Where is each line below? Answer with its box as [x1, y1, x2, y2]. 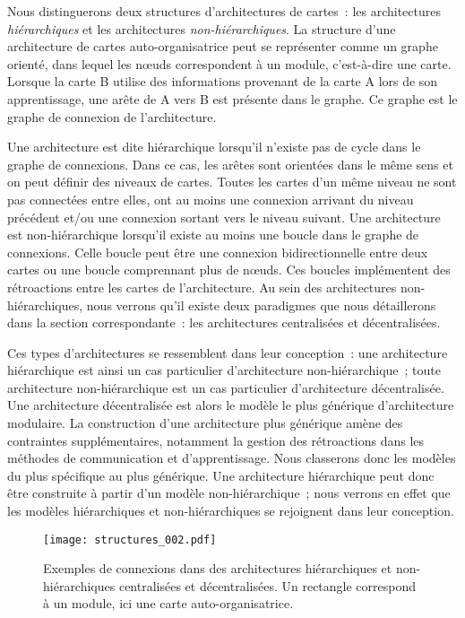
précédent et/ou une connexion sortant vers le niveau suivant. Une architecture [7, 207, 441, 226]
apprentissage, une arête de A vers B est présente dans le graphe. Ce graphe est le [7, 89, 458, 108]
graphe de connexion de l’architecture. [7, 107, 217, 126]
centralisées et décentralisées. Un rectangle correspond [118, 576, 417, 595]
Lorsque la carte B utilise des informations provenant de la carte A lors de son [7, 72, 438, 91]
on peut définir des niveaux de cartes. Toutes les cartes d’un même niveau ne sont [7, 172, 457, 191]
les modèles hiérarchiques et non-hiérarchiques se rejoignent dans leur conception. [7, 501, 454, 520]
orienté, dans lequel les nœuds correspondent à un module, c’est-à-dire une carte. [7, 54, 452, 73]
